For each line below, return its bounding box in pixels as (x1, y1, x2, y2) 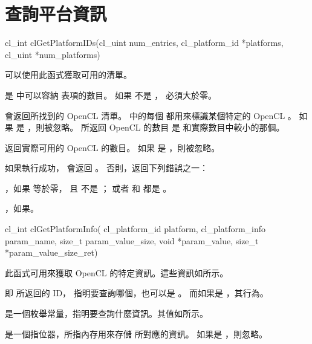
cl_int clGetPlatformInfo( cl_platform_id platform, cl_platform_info (5, 222, 266, 235)
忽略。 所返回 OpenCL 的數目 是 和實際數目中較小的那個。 (53, 121, 285, 134)
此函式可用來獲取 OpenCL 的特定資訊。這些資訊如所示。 (5, 266, 229, 279)
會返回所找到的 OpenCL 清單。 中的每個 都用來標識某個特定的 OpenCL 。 (5, 109, 296, 122)
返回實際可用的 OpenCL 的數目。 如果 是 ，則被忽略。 (5, 141, 220, 154)
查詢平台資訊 (5, 1, 107, 26)
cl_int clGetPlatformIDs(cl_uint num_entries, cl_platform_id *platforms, (5, 36, 284, 49)
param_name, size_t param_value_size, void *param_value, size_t (5, 234, 259, 247)
